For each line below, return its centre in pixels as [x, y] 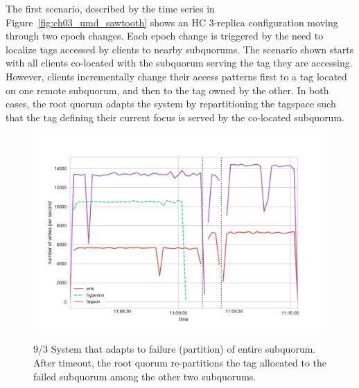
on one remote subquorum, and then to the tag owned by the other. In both [167, 90]
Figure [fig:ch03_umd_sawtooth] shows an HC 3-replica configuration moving [172, 22]
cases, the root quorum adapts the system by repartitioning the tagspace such [171, 104]
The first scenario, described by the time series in [110, 8]
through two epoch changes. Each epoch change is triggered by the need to [165, 36]
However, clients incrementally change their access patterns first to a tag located [176, 76]
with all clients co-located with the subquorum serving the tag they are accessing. [179, 63]
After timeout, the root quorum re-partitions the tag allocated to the [180, 362]
